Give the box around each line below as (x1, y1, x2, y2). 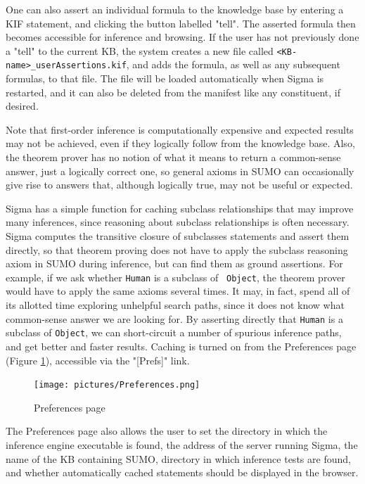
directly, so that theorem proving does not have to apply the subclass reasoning (6, 242, 348, 257)
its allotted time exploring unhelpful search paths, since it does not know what (6, 298, 345, 312)
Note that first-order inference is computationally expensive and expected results (6, 122, 354, 136)
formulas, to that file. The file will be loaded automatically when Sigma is (6, 71, 324, 86)
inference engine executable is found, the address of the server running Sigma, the (6, 438, 358, 452)
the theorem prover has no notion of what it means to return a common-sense (6, 150, 341, 165)
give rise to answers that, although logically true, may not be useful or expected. (6, 177, 353, 192)
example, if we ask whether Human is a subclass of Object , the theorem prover (6, 269, 345, 284)
